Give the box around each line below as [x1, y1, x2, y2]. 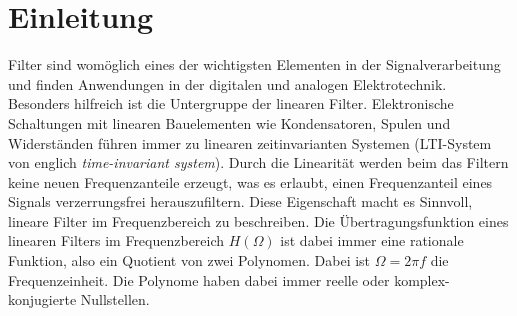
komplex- [394, 269, 450, 290]
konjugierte [8, 289, 77, 310]
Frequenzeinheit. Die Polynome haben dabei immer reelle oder [8, 269, 390, 290]
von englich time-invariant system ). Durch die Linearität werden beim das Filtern [8, 152, 509, 173]
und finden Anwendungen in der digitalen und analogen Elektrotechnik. [8, 73, 447, 94]
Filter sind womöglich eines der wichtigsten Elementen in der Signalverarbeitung [8, 54, 501, 75]
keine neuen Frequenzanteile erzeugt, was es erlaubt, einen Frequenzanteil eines [8, 171, 493, 192]
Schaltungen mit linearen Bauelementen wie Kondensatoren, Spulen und [8, 112, 451, 133]
